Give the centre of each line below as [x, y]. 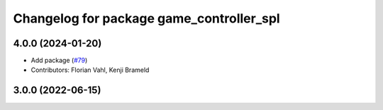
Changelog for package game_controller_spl [146, 18]
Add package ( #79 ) [59, 61]
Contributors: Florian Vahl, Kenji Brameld [90, 70]
